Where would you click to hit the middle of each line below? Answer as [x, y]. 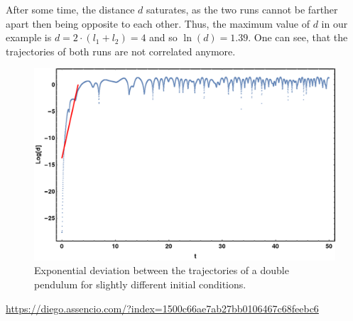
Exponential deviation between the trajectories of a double [162, 270]
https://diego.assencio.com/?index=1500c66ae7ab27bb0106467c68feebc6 [162, 308]
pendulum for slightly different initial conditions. [140, 284]
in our [335, 23]
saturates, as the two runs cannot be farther [242, 9]
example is [29, 37]
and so [163, 37]
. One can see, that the [298, 37]
